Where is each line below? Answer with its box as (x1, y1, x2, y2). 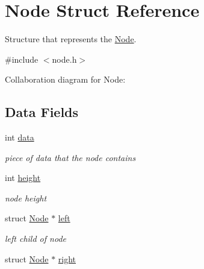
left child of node (5, 232, 66, 245)
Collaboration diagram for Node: (5, 73, 126, 86)
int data (5, 131, 34, 144)
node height (5, 191, 47, 204)
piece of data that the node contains (5, 151, 136, 163)
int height (5, 171, 41, 184)
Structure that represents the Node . (5, 33, 137, 45)
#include (5, 52, 39, 65)
